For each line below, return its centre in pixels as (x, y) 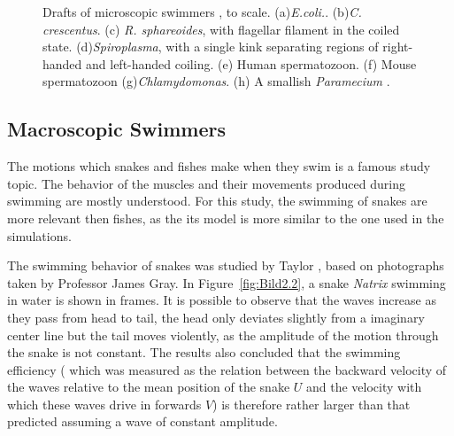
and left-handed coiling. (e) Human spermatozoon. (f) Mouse (251, 63)
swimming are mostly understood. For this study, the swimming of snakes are (217, 201)
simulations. (39, 235)
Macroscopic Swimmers (117, 129)
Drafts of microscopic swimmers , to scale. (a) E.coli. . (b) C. (202, 12)
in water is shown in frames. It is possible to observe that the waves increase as (222, 300)
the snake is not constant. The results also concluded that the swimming (204, 352)
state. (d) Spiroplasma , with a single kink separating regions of (211, 47)
